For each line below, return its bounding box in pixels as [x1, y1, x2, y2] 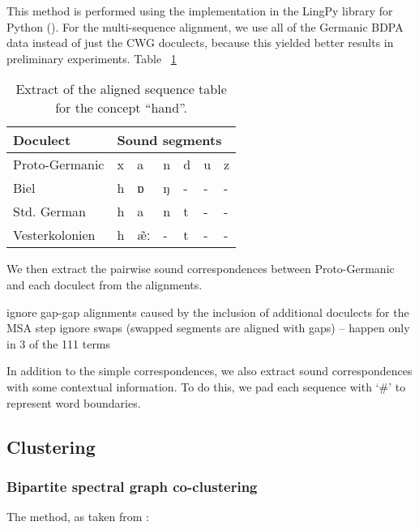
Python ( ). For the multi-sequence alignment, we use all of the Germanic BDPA [6, 18, 404, 35]
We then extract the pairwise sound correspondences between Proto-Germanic [6, 260, 395, 277]
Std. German [13, 202, 86, 221]
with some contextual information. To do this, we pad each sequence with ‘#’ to [6, 378, 406, 395]
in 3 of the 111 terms [6, 335, 111, 352]
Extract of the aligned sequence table [15, 79, 227, 99]
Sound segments [117, 130, 222, 150]
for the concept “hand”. [55, 98, 187, 118]
